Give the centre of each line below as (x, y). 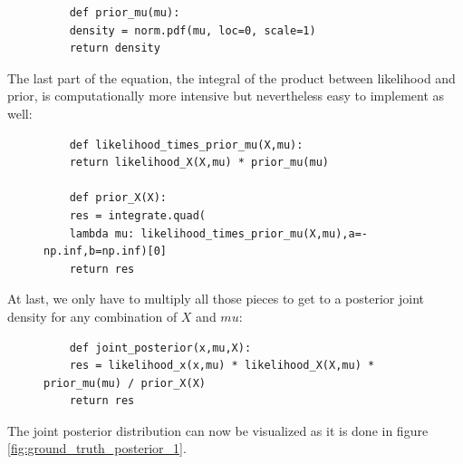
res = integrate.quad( (137, 215)
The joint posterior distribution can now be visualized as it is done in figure (218, 430)
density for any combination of (92, 316)
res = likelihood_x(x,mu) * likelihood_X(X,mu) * (222, 366)
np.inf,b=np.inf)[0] (106, 251)
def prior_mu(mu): (125, 13)
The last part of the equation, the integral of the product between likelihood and (231, 77)
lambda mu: (102, 233)
